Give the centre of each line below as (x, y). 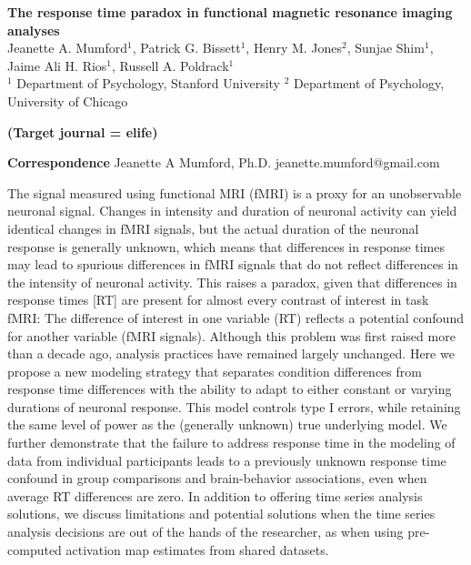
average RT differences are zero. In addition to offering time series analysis (215, 495)
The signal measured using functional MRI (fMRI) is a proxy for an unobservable (235, 192)
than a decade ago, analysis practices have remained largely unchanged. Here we (231, 353)
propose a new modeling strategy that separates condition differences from (215, 371)
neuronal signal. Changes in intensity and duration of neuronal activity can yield (232, 211)
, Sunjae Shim (386, 48)
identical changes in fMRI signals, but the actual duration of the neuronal (213, 228)
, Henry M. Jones (294, 48)
